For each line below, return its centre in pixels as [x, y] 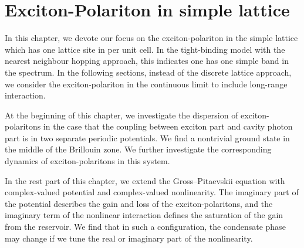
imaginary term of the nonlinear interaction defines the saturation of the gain [144, 215]
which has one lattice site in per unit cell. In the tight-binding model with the [145, 49]
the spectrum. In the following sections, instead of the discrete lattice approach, [148, 72]
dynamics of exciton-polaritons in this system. [87, 161]
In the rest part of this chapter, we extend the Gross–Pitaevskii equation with [145, 180]
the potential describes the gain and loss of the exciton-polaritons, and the [139, 203]
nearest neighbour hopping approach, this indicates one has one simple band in [147, 61]
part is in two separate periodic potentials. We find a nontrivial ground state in [147, 137]
